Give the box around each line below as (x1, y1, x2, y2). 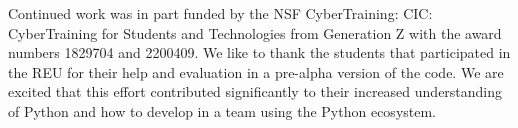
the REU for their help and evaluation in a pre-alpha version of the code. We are (8, 61, 504, 82)
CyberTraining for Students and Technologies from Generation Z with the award (8, 22, 502, 43)
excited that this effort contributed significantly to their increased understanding (8, 81, 503, 102)
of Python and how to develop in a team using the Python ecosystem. (8, 100, 437, 121)
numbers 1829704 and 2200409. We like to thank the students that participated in (8, 42, 511, 63)
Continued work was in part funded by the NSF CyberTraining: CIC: (8, 3, 433, 23)
